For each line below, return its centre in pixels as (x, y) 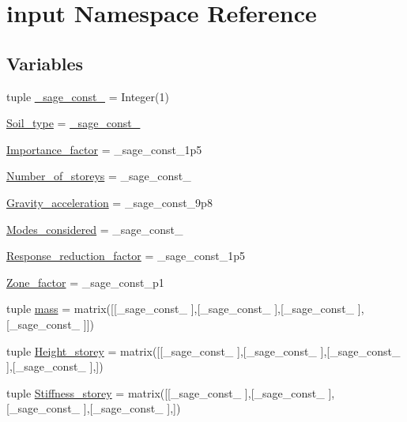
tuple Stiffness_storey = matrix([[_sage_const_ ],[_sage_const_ (166, 392)
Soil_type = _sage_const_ (73, 123)
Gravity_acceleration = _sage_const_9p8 (109, 202)
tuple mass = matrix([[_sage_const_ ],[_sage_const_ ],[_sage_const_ (181, 309)
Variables (45, 63)
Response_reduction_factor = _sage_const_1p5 (126, 256)
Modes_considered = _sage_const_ (95, 229)
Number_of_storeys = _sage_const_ (99, 176)
